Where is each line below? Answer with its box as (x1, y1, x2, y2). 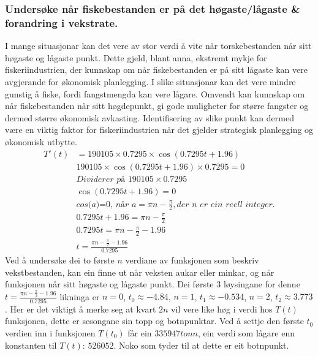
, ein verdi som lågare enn (197, 326, 295, 339)
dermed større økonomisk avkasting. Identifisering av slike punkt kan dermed (5, 111, 294, 124)
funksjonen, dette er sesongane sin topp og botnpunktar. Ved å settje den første (5, 314, 304, 327)
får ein (127, 326, 152, 339)
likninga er (59, 290, 100, 303)
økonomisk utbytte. (5, 135, 77, 148)
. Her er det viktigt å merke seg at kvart (5, 302, 156, 315)
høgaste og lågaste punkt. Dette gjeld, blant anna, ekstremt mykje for (5, 51, 267, 64)
